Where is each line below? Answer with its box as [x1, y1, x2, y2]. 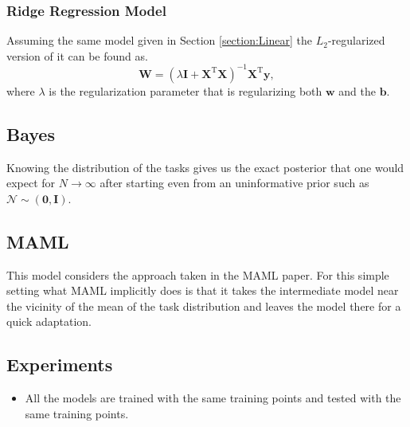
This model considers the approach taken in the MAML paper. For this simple [6, 266, 389, 283]
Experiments [6, 352, 113, 377]
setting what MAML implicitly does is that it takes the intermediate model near [6, 282, 399, 299]
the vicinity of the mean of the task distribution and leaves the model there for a [6, 297, 401, 314]
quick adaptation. [6, 313, 92, 330]
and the [338, 82, 376, 99]
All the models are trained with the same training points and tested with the [25, 390, 401, 406]
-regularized [327, 32, 385, 49]
